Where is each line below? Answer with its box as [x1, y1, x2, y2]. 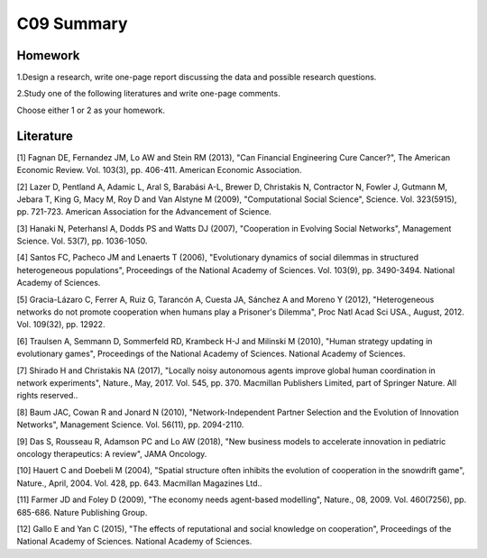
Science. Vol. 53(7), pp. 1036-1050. [16, 235, 148, 247]
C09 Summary [16, 14, 128, 33]
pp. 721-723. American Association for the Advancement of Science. [16, 206, 272, 217]
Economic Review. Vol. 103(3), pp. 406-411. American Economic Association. [16, 165, 302, 176]
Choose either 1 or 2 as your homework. [16, 105, 166, 115]
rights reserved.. [16, 390, 78, 401]
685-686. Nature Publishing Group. [16, 507, 148, 517]
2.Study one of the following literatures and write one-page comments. [16, 88, 280, 99]
